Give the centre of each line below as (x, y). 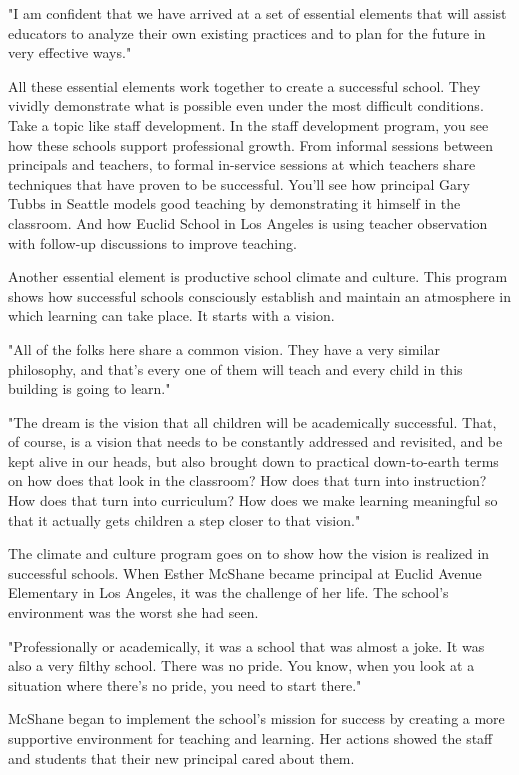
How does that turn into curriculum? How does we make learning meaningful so (253, 500)
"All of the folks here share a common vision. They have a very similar (224, 348)
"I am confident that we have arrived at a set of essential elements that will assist (257, 13)
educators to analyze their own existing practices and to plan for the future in (247, 32)
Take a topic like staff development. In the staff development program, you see (248, 124)
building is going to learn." (89, 388)
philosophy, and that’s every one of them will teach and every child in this (235, 368)
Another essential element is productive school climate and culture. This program (258, 276)
